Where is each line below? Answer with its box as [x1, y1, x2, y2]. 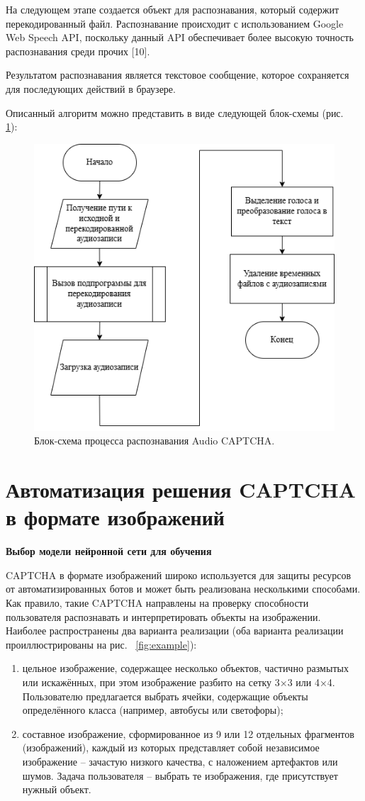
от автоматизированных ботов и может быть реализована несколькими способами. [6, 581, 361, 596]
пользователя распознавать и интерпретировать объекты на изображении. [6, 609, 321, 624]
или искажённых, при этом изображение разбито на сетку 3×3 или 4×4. [22, 675, 335, 689]
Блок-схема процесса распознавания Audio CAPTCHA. [34, 433, 275, 448]
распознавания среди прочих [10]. [6, 43, 150, 58]
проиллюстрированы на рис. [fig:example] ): [6, 637, 197, 651]
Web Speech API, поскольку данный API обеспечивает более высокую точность [6, 30, 354, 45]
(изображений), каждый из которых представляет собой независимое [22, 740, 320, 755]
